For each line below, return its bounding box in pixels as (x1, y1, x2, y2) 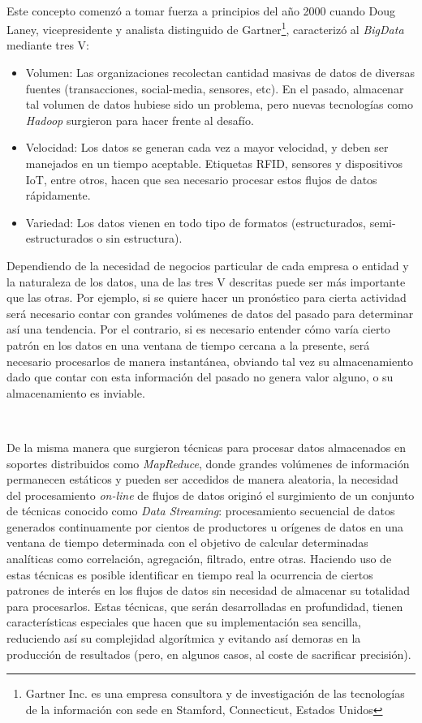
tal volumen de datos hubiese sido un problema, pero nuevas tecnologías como (25, 96, 414, 113)
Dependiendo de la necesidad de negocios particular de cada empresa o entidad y (6, 256, 409, 273)
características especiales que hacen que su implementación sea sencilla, (6, 613, 361, 630)
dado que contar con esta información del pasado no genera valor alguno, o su (6, 368, 394, 385)
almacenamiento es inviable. (6, 384, 145, 401)
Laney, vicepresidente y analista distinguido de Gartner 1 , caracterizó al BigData (6, 19, 404, 37)
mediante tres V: (6, 37, 89, 54)
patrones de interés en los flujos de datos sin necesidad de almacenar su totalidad (6, 582, 410, 599)
